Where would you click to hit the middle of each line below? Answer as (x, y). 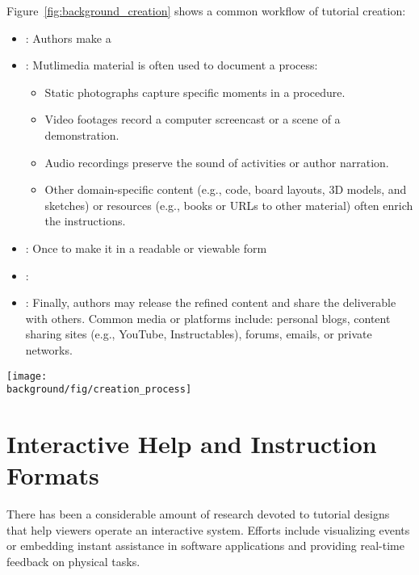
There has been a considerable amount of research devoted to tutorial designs (198, 514)
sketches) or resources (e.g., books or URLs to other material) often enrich (229, 205)
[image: (27, 376)
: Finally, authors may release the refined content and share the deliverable (211, 302)
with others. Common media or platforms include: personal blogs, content (208, 318)
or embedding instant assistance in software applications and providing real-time (205, 546)
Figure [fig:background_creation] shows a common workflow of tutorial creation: (206, 10)
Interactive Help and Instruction (192, 443)
